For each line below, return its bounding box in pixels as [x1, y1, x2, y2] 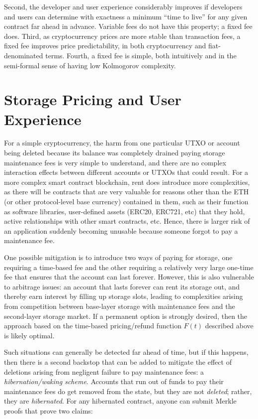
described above [205, 320, 254, 331]
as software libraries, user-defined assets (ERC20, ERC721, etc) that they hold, [4, 206, 245, 216]
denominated [4, 50, 43, 60]
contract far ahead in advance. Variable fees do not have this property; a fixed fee [4, 21, 253, 31]
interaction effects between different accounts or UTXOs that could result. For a [4, 167, 249, 177]
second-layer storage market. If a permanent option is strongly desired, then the [4, 310, 248, 321]
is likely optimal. [4, 330, 55, 340]
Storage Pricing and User [4, 89, 181, 110]
